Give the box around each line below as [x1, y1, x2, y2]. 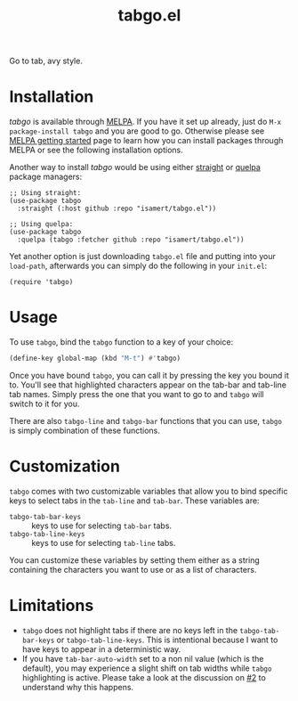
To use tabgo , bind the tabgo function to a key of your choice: [9, 337, 234, 347]
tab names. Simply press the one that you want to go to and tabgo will [9, 388, 264, 399]
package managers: [9, 171, 83, 183]
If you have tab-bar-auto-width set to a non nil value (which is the [21, 653, 264, 664]
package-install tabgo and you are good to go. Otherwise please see [9, 126, 265, 136]
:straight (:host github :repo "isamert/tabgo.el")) [17, 204, 217, 214]
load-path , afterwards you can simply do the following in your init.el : [9, 260, 268, 272]
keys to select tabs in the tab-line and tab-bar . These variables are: [9, 495, 260, 506]
